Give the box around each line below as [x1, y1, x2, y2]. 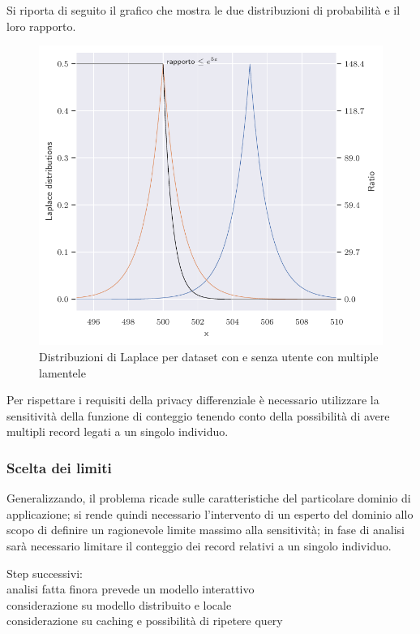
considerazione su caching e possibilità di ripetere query [6, 612, 283, 629]
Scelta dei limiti [6, 457, 112, 477]
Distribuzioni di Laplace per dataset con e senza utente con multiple [39, 348, 379, 365]
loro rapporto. [6, 17, 76, 34]
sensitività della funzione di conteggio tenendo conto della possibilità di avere [6, 407, 390, 424]
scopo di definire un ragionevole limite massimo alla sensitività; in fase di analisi [6, 521, 405, 538]
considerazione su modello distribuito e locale [6, 596, 232, 613]
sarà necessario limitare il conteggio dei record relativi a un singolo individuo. [6, 537, 392, 554]
